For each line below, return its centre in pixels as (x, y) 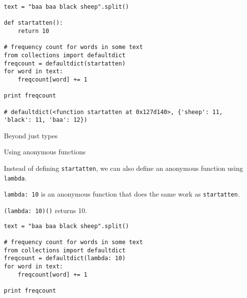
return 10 (33, 31)
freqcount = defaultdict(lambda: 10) (65, 258)
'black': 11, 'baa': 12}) (46, 120)
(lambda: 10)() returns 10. (46, 210)
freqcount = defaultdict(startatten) (65, 63)
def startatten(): (33, 23)
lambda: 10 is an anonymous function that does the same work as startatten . (122, 194)
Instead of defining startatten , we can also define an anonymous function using (123, 168)
